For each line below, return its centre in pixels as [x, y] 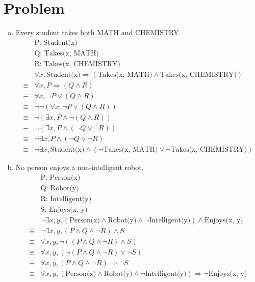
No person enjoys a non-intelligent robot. [80, 167]
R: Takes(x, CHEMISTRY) [78, 64]
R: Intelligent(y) [66, 199]
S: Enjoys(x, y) [64, 209]
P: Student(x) [56, 43]
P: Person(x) [60, 177]
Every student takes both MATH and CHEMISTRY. [98, 32]
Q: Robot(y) [60, 188]
